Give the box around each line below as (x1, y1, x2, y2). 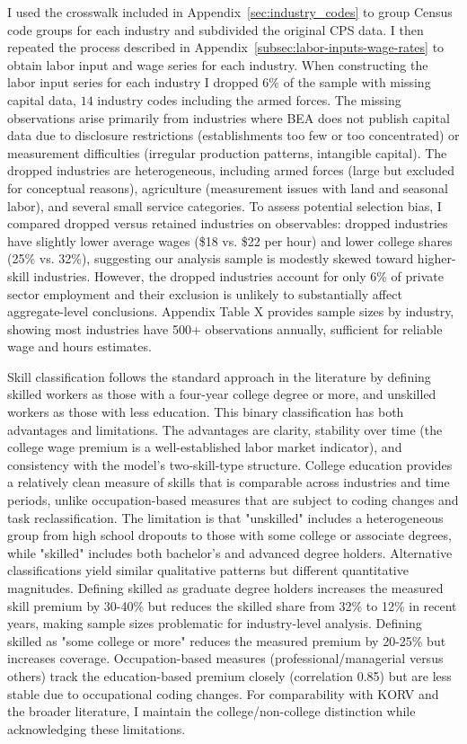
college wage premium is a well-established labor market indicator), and (7, 438, 402, 456)
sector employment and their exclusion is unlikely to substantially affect (7, 284, 402, 303)
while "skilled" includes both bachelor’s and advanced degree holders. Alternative (7, 543, 453, 562)
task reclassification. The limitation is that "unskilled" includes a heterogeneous (7, 508, 444, 527)
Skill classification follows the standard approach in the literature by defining (7, 367, 431, 385)
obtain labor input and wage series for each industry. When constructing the (7, 55, 428, 74)
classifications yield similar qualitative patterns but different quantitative (7, 561, 409, 580)
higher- (417, 249, 456, 268)
